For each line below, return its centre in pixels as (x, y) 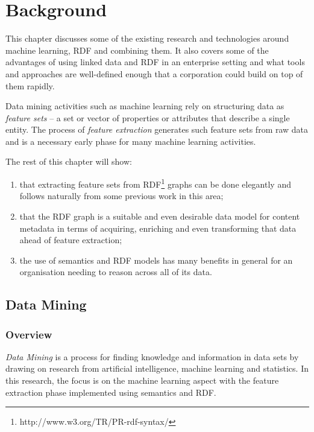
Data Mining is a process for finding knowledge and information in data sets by (152, 356)
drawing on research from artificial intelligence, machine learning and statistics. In (157, 368)
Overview (29, 334)
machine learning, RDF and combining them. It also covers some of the (137, 50)
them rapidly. (30, 85)
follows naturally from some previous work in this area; (121, 196)
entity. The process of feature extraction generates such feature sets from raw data (157, 129)
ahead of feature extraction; (71, 240)
